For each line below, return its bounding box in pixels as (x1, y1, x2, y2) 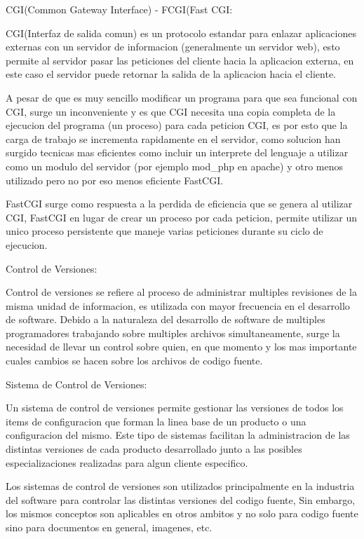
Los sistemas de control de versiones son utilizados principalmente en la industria (6, 479, 355, 493)
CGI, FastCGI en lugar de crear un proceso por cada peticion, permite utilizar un (6, 210, 357, 224)
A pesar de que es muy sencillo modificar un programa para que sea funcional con (6, 90, 358, 104)
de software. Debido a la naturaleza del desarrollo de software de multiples (6, 312, 325, 327)
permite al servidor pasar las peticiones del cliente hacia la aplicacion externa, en (6, 53, 354, 67)
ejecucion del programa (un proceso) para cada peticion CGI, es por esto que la (6, 118, 348, 132)
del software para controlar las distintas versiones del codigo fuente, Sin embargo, (6, 492, 356, 507)
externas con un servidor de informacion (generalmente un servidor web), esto (6, 39, 340, 54)
